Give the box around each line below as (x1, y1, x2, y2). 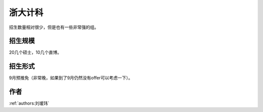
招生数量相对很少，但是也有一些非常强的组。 (9, 24, 99, 30)
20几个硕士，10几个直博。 (9, 49, 62, 55)
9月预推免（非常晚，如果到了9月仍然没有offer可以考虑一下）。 (9, 75, 133, 81)
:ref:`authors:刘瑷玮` (9, 100, 50, 106)
